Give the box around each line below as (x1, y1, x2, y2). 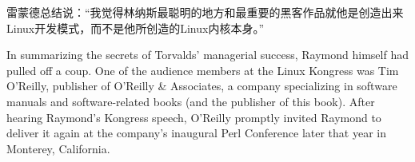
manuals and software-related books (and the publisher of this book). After (6, 93, 375, 109)
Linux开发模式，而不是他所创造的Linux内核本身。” (6, 19, 265, 36)
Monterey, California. (6, 140, 110, 156)
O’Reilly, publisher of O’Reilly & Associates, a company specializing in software (6, 77, 397, 94)
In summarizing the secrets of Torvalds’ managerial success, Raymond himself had (6, 46, 409, 63)
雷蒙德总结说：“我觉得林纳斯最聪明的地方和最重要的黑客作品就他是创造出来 (6, 4, 404, 20)
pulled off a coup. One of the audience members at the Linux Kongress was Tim (6, 61, 399, 78)
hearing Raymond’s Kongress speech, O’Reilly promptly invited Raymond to (6, 109, 381, 125)
